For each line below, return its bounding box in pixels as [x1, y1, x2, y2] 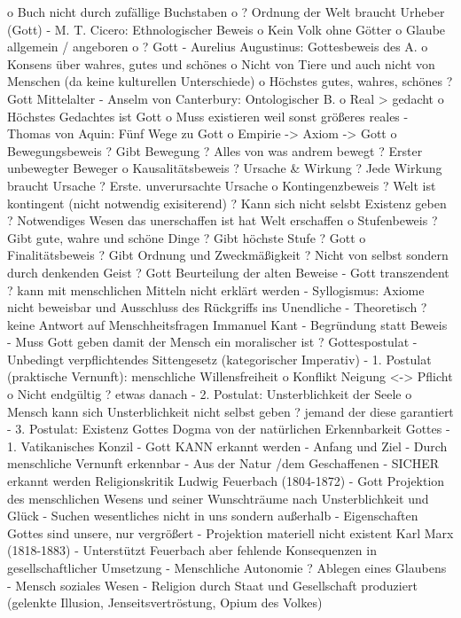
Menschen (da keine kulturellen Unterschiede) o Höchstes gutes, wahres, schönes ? [7, 72, 453, 90]
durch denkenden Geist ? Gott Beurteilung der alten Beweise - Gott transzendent [7, 262, 449, 281]
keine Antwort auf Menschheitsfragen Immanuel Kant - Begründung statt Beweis [7, 315, 448, 333]
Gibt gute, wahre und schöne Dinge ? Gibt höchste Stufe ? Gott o [7, 228, 366, 246]
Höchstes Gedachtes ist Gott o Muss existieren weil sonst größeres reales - [7, 106, 409, 125]
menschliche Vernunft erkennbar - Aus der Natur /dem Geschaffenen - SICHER [7, 454, 439, 473]
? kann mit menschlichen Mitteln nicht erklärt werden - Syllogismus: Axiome [7, 280, 425, 299]
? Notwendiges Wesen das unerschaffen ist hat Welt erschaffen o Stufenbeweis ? [7, 211, 438, 230]
